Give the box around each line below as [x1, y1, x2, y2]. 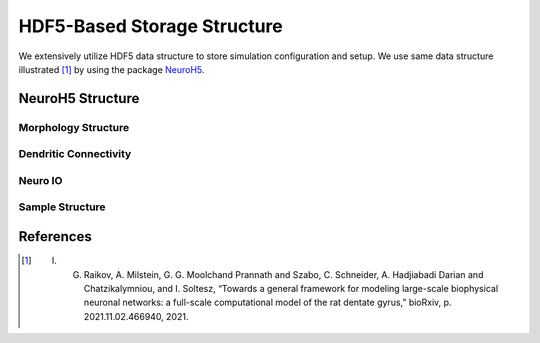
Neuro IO [18, 173, 63, 187]
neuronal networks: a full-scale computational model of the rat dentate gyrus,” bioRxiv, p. [83, 296, 452, 309]
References [18, 228, 92, 245]
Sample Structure [18, 200, 106, 214]
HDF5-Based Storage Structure [18, 15, 284, 37]
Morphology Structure [18, 120, 130, 134]
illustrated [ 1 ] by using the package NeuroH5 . [18, 63, 205, 75]
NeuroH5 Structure [18, 90, 140, 107]
